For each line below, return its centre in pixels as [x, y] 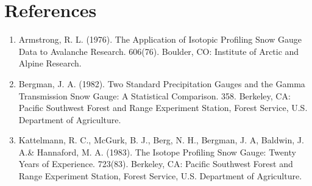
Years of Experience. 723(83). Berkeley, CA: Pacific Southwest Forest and [156, 164]
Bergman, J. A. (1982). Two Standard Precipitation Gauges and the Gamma [162, 83]
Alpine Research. [50, 63]
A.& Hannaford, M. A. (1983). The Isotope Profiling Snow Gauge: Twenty [157, 152]
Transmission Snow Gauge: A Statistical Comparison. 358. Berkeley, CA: [154, 95]
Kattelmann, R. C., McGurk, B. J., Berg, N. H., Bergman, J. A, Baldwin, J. [161, 140]
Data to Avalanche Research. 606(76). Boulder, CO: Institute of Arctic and [159, 51]
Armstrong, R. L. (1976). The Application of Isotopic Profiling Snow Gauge [160, 39]
